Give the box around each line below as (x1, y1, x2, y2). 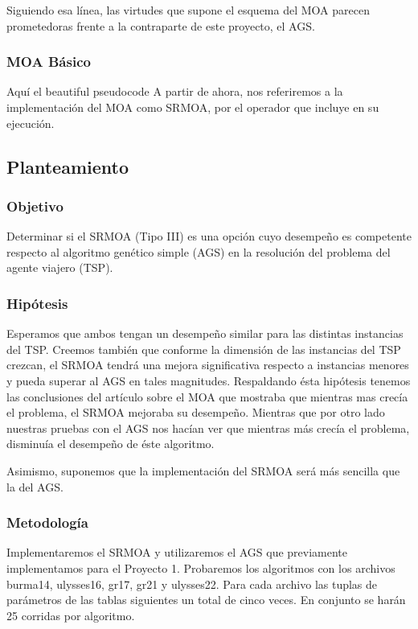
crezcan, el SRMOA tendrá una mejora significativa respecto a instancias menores (6, 356, 409, 373)
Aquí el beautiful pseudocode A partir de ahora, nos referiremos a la (6, 83, 343, 100)
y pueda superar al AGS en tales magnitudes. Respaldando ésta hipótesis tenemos (6, 372, 411, 388)
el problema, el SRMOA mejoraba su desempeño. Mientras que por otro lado (6, 404, 385, 421)
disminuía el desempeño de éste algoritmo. (6, 435, 215, 452)
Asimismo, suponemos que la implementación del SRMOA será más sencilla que (6, 462, 400, 479)
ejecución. (6, 114, 55, 131)
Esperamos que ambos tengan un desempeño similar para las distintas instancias (6, 325, 404, 342)
